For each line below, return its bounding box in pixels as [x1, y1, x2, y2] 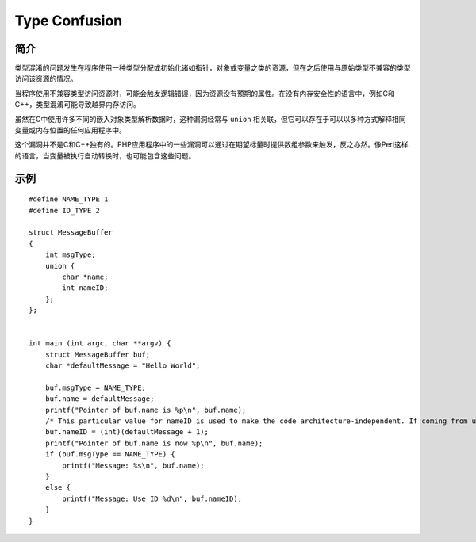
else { [44, 483, 71, 492]
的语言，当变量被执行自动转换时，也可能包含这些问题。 [14, 151, 196, 160]
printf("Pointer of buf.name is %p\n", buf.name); [44, 405, 247, 414]
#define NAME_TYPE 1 [29, 195, 109, 204]
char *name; [62, 272, 109, 281]
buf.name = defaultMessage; [44, 395, 155, 403]
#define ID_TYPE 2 [29, 206, 101, 215]
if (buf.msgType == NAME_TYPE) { [44, 450, 176, 459]
